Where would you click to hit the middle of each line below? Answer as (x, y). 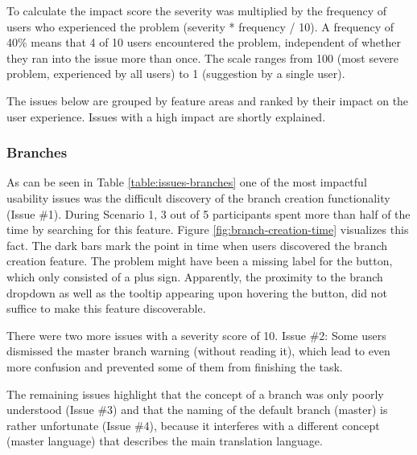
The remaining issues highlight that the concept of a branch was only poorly (195, 394)
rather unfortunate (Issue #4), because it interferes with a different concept (193, 425)
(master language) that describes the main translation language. (165, 441)
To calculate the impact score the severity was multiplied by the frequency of (197, 10)
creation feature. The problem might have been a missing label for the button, (200, 261)
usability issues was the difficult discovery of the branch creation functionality (198, 197)
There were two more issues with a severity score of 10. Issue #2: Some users (196, 335)
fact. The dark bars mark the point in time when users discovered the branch (197, 245)
